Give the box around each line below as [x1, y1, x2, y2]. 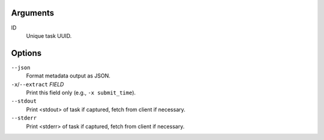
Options [11, 48, 42, 58]
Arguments [11, 8, 55, 18]
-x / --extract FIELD [11, 81, 64, 88]
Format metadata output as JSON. [26, 72, 111, 79]
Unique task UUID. [26, 32, 72, 39]
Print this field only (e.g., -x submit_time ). [26, 89, 136, 96]
